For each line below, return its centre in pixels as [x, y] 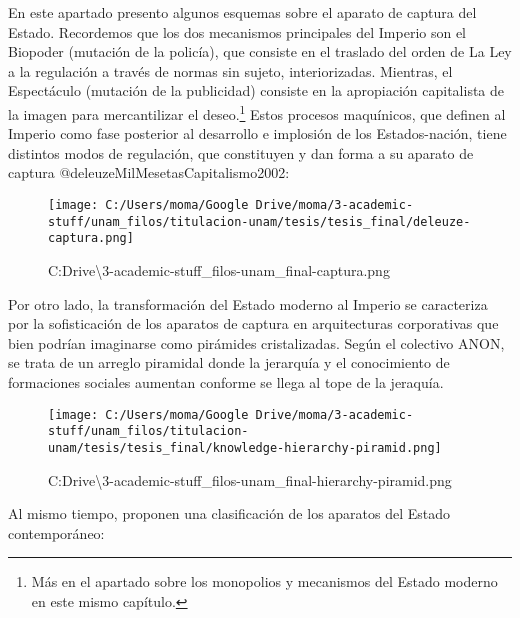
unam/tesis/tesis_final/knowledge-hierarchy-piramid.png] [245, 447]
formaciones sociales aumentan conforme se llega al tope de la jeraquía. [226, 381]
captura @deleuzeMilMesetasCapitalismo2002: [149, 172]
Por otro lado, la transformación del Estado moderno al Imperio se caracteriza [248, 303]
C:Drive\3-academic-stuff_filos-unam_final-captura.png [219, 269]
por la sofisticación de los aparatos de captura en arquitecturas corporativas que [253, 323]
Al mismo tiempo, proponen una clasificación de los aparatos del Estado [229, 513]
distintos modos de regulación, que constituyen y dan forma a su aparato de [241, 152]
